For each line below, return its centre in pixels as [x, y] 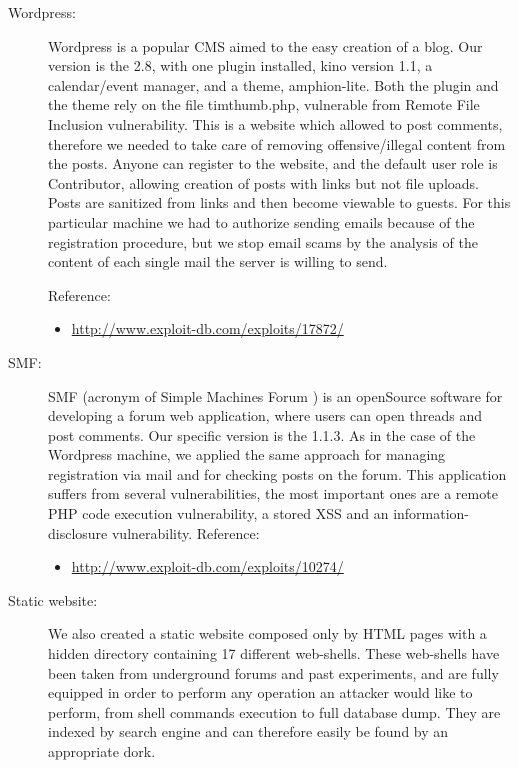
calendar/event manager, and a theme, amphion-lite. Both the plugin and [273, 84]
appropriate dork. [102, 751]
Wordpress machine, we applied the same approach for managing [247, 454]
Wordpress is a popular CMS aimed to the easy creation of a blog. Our [265, 45]
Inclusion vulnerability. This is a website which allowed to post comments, [275, 123]
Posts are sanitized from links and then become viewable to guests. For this [279, 202]
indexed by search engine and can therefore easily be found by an [248, 731]
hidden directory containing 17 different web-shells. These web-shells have [274, 653]
